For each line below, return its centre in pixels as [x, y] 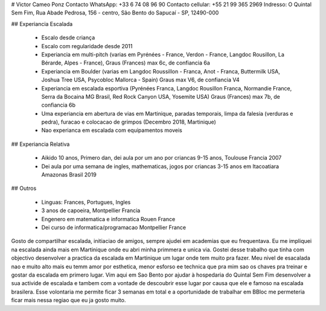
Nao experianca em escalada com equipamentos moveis [112, 130]
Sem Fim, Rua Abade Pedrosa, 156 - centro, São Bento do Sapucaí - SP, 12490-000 [115, 13]
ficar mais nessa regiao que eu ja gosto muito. [69, 300]
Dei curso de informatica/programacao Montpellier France [114, 227]
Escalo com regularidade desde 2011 [87, 46]
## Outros [24, 188]
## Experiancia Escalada [42, 24]
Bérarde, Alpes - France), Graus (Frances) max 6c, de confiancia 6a [126, 63]
